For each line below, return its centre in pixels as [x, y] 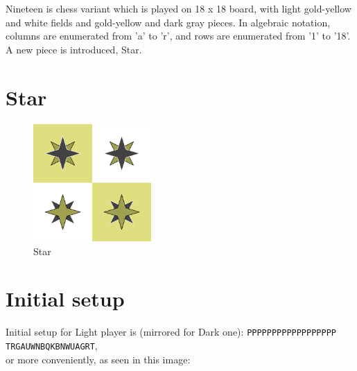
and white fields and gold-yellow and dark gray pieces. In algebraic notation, [168, 22]
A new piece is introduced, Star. [74, 49]
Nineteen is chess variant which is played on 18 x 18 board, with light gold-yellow [178, 8]
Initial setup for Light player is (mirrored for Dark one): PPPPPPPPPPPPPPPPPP [171, 332]
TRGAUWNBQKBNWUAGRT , [52, 346]
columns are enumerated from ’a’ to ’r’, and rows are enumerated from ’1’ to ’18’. [178, 36]
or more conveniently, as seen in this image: [98, 359]
